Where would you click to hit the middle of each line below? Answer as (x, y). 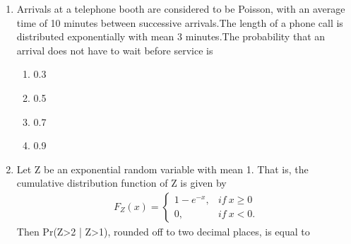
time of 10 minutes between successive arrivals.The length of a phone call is (180, 22)
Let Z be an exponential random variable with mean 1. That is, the (162, 169)
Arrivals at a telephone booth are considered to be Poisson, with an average (181, 8)
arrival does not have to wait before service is (115, 50)
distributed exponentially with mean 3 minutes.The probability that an (171, 36)
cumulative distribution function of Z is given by (121, 183)
